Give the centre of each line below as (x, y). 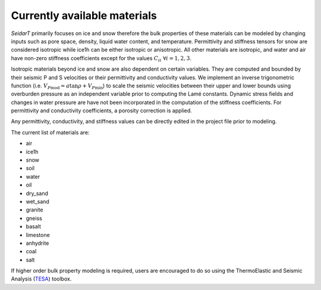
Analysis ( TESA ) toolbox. (41, 279)
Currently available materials (84, 15)
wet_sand (38, 201)
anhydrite (37, 243)
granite (34, 210)
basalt (33, 226)
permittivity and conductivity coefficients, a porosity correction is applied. (102, 111)
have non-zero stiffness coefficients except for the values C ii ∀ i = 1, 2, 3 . (101, 59)
